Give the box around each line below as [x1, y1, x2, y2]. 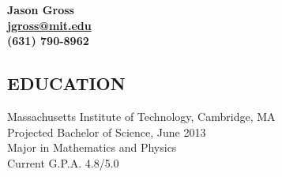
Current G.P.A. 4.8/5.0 [7, 154, 119, 171]
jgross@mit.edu [7, 17, 92, 33]
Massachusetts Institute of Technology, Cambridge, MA [7, 107, 276, 124]
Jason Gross [7, 2, 74, 17]
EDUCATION [7, 71, 126, 96]
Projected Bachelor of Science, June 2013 [7, 123, 206, 140]
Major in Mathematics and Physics [7, 139, 177, 156]
